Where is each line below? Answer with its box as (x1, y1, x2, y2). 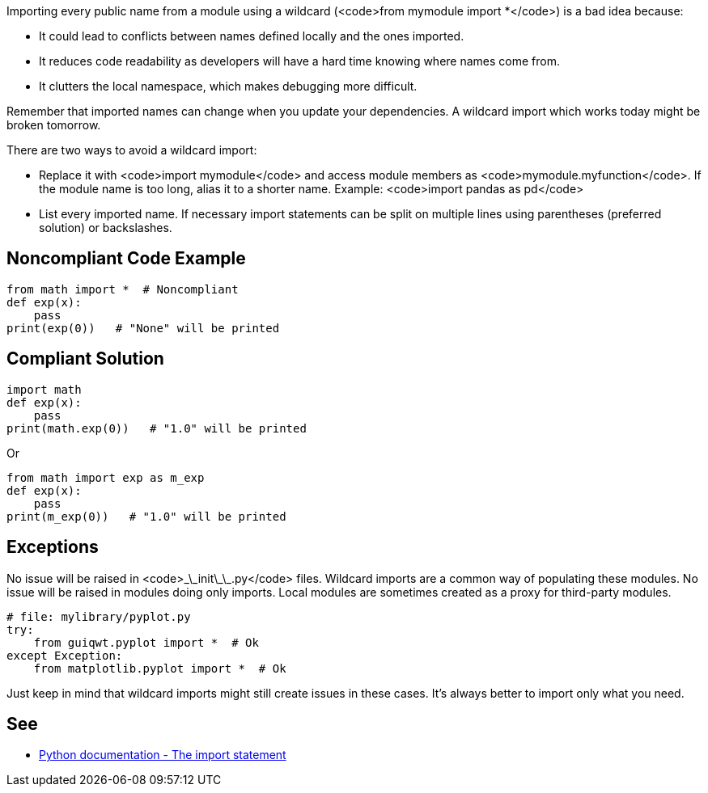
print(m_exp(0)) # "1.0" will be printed (6, 509, 286, 523)
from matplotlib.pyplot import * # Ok (33, 661, 286, 675)
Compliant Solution (6, 348, 164, 369)
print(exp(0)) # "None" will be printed (6, 321, 280, 335)
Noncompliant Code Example (6, 248, 246, 269)
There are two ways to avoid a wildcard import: (6, 143, 257, 157)
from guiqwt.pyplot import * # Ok (33, 635, 259, 649)
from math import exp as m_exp (6, 470, 205, 484)
